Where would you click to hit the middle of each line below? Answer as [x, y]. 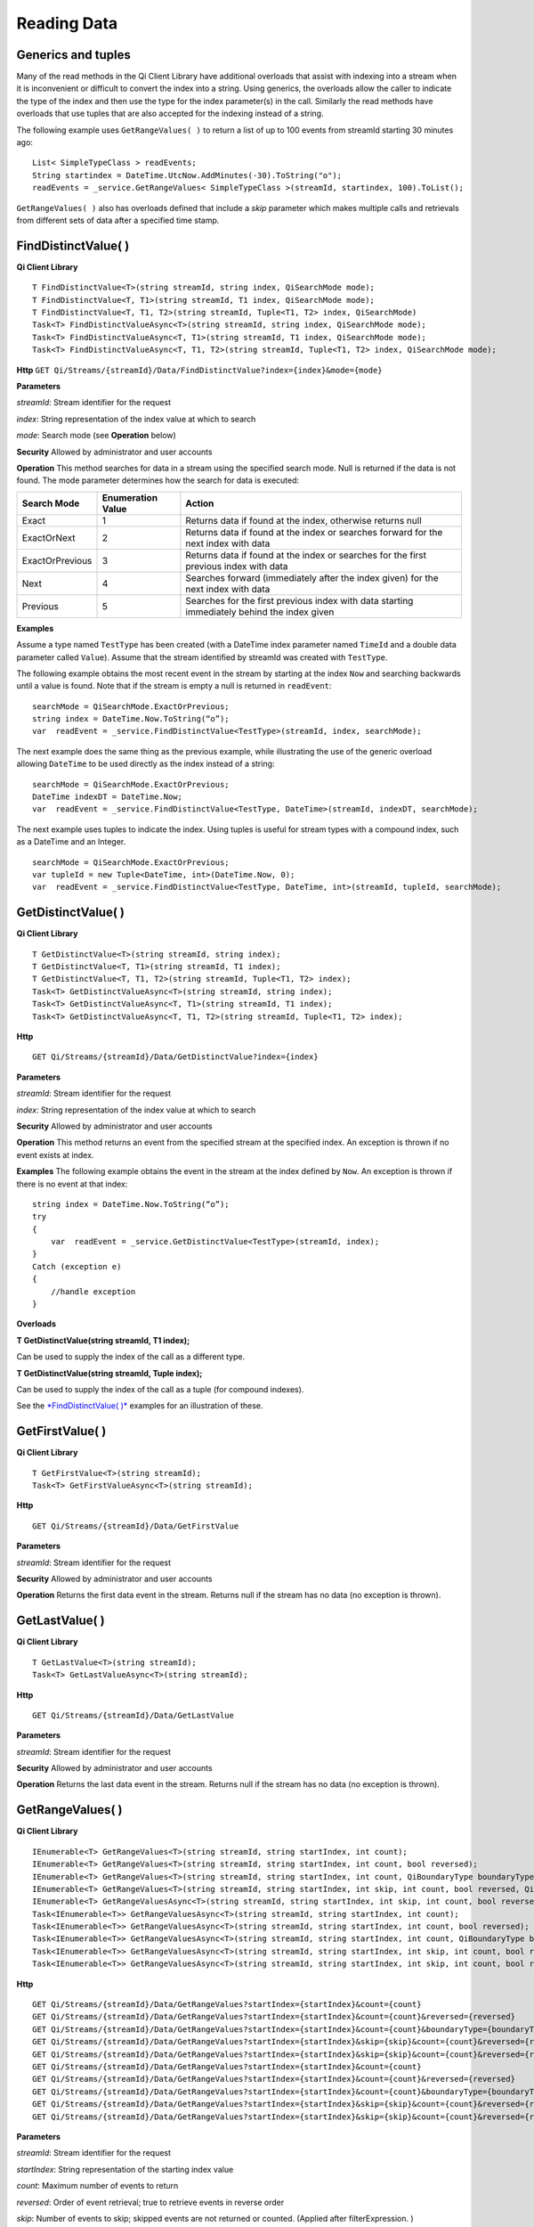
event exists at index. [55, 1154]
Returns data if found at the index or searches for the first [306, 555]
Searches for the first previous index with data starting [299, 600]
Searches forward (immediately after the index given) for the [312, 577]
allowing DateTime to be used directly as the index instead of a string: [146, 764]
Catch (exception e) [77, 1266]
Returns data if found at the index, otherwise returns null [303, 520]
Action [200, 503]
